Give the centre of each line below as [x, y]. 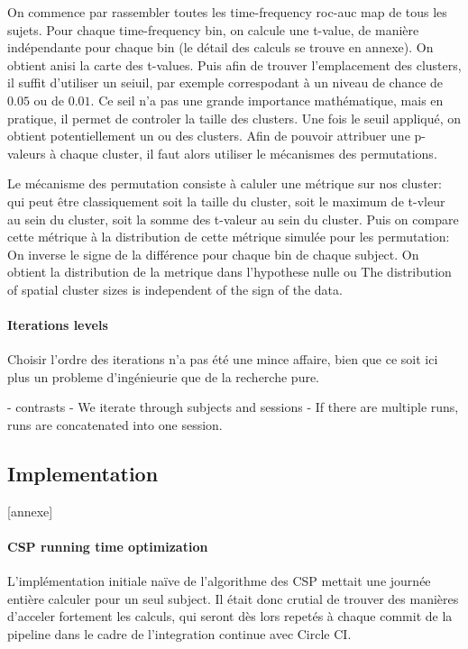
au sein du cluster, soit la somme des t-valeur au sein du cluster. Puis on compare [233, 219]
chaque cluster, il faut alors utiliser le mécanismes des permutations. [248, 153]
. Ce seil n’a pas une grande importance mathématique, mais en [267, 100]
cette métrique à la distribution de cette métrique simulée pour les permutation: [229, 237]
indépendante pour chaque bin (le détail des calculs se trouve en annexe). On [220, 47]
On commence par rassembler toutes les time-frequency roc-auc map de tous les [227, 12]
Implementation [83, 474]
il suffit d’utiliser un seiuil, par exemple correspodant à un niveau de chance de [225, 82]
